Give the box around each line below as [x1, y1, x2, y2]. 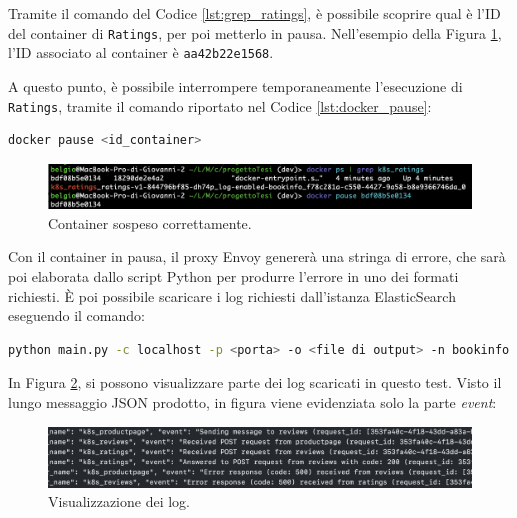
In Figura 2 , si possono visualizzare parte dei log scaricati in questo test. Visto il [8, 372, 502, 393]
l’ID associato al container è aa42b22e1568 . [8, 42, 274, 63]
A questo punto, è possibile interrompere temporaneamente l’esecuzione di [8, 75, 463, 96]
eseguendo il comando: [8, 305, 145, 326]
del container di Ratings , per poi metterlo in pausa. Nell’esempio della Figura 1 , [8, 22, 502, 43]
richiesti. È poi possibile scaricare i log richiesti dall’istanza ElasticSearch [8, 285, 456, 306]
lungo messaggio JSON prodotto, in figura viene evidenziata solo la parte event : [8, 392, 497, 413]
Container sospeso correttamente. [48, 212, 252, 233]
